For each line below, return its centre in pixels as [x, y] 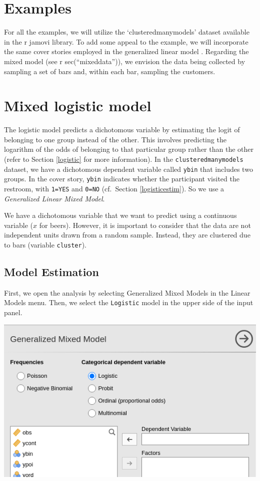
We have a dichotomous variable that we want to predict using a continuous [120, 215]
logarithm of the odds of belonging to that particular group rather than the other [129, 149]
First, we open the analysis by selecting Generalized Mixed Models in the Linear [127, 292]
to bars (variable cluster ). [45, 245]
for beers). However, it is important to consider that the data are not [145, 225]
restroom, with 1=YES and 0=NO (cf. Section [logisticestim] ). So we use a [114, 188]
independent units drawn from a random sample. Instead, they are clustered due [127, 235]
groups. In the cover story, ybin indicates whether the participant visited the [122, 179]
